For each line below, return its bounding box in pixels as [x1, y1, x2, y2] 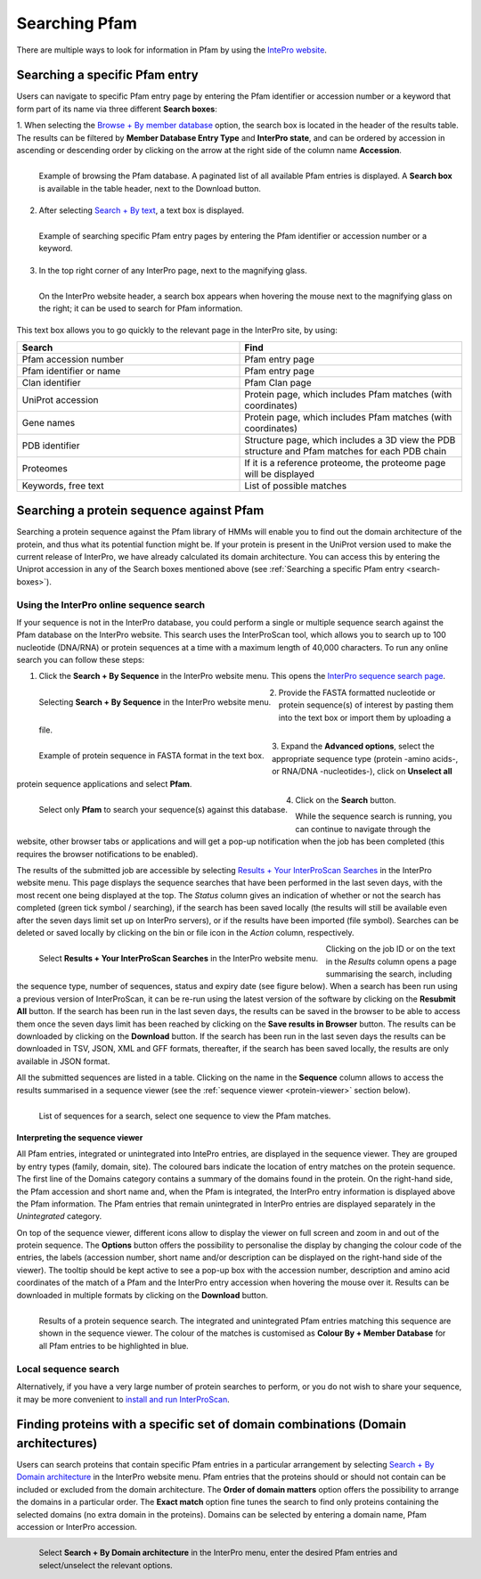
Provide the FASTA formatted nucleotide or [278, 687, 436, 698]
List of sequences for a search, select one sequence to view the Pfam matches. [38, 1110, 331, 1121]
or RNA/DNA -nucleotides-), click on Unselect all [272, 766, 453, 777]
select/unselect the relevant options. [38, 1559, 173, 1570]
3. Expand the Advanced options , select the [272, 740, 436, 752]
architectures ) [16, 1436, 98, 1451]
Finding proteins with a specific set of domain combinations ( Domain [16, 1417, 407, 1432]
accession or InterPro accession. [16, 1522, 137, 1533]
